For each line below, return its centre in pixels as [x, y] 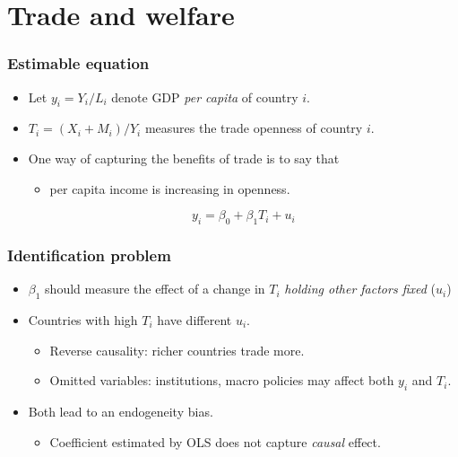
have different [194, 319]
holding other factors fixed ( [360, 289]
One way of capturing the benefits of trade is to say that [184, 158]
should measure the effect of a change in [155, 289]
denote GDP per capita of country [205, 97]
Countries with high [83, 319]
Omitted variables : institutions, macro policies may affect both [222, 380]
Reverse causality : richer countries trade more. [177, 350]
